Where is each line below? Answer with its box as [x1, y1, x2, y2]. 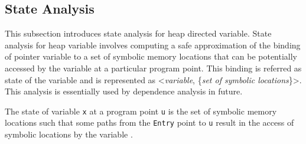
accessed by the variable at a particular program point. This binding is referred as [5, 61, 302, 74]
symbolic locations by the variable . [5, 128, 133, 140]
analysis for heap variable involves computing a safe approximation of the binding [5, 38, 301, 51]
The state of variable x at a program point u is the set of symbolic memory [5, 104, 277, 117]
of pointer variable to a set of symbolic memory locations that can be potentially [5, 50, 298, 63]
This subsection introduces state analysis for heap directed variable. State [5, 27, 272, 40]
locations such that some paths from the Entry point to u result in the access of [5, 116, 294, 129]
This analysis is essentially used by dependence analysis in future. [5, 85, 243, 97]
